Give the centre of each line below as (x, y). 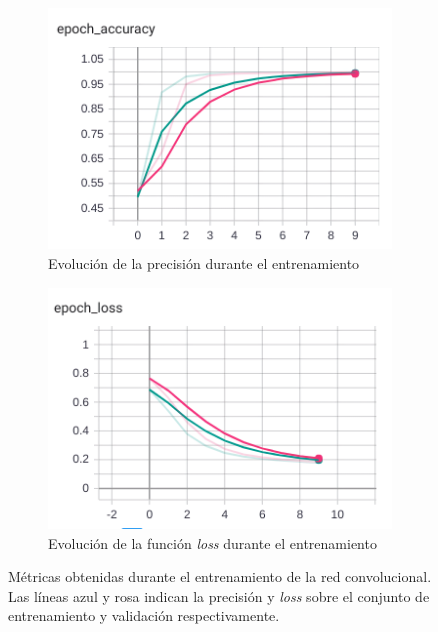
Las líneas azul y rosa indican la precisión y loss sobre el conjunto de (219, 595)
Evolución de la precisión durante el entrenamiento (204, 262)
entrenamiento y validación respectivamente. (144, 615)
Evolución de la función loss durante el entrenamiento (212, 542)
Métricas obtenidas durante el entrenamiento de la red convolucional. (220, 576)
